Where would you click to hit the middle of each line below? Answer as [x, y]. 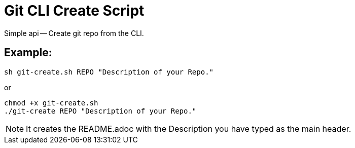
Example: [28, 53]
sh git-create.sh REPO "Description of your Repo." [109, 72]
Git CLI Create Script [74, 11]
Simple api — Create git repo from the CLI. [74, 33]
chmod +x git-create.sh [51, 103]
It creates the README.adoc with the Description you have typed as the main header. [189, 128]
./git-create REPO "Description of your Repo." [100, 111]
